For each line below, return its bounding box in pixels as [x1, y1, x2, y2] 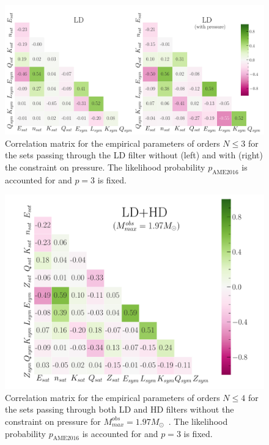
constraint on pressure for [5, 414, 101, 427]
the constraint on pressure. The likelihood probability [5, 160, 205, 173]
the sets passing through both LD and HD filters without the [5, 403, 234, 416]
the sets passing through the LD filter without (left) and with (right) [5, 149, 263, 161]
